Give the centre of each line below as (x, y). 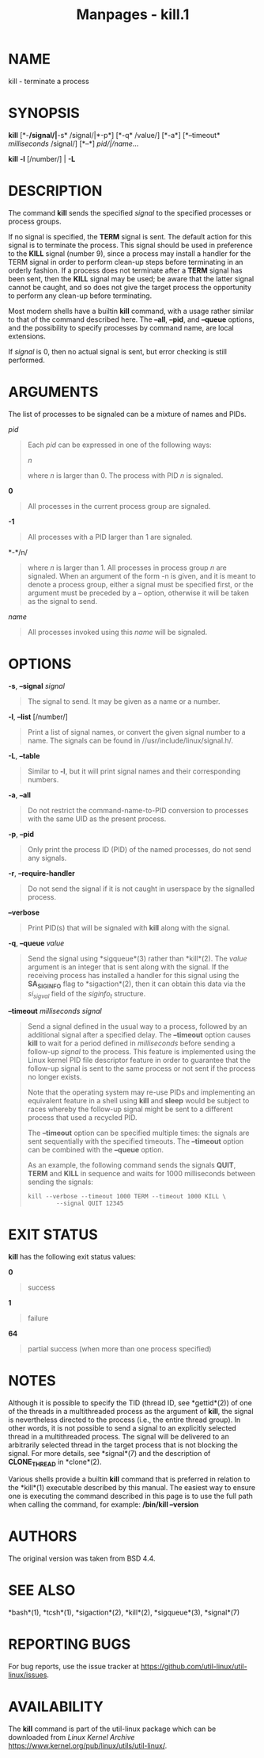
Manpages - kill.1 (133, 15)
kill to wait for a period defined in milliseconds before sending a (131, 1043)
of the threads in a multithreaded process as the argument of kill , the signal (131, 1412)
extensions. (27, 336)
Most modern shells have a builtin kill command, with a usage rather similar (131, 311)
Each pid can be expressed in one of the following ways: (119, 445)
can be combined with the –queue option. (96, 1150)
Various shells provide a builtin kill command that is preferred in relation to (129, 1479)
